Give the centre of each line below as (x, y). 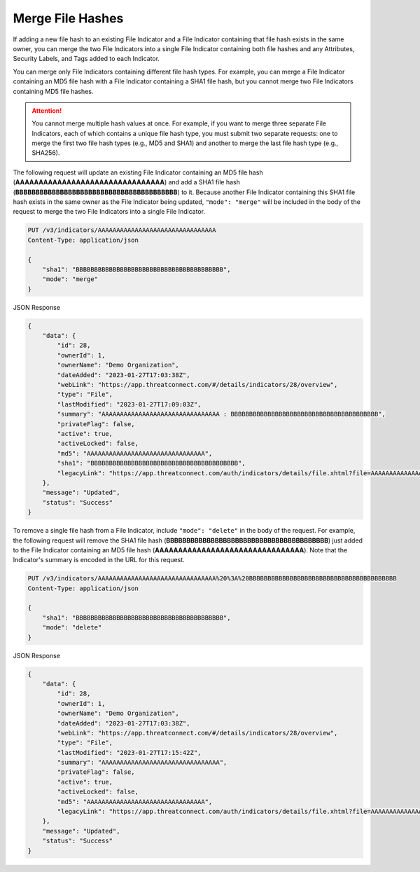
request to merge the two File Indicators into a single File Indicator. (109, 212)
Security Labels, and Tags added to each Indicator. (86, 59)
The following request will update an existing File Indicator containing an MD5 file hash (138, 172)
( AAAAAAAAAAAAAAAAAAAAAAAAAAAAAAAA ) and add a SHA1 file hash (127, 182)
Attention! (47, 110)
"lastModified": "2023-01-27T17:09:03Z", (129, 404)
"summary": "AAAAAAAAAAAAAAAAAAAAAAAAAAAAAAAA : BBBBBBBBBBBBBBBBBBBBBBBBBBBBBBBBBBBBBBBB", (222, 414)
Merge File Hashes (68, 18)
